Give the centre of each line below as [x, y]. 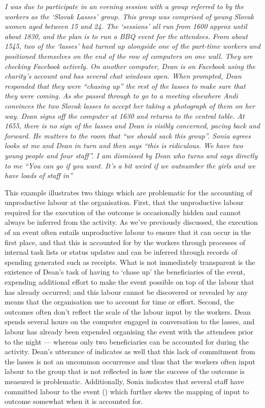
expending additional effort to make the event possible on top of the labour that [129, 282]
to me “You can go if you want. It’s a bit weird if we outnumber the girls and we [130, 165]
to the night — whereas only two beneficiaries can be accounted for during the [127, 341]
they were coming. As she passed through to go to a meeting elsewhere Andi [121, 96]
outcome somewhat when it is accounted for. [74, 401]
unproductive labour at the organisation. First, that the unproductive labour [124, 202]
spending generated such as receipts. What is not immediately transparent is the [130, 262]
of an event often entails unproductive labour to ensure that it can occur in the [128, 232]
